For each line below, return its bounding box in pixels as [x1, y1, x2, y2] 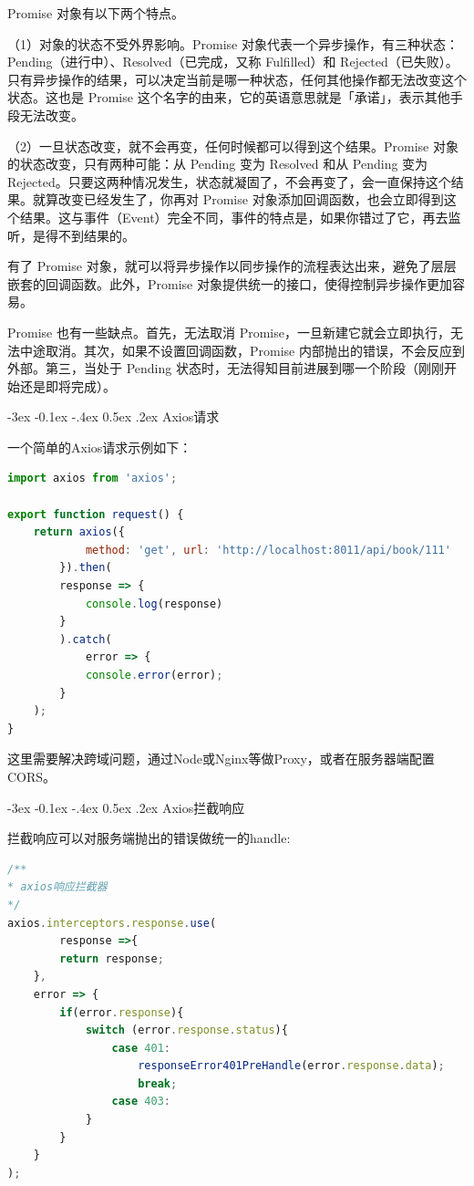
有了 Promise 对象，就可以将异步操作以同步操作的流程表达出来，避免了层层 [7, 256, 457, 276]
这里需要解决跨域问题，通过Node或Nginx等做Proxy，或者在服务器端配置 [7, 749, 435, 768]
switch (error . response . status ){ [85, 1024, 288, 1037]
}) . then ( [59, 561, 112, 575]
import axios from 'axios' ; [7, 472, 178, 485]
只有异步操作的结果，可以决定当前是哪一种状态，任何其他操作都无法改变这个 [7, 69, 467, 88]
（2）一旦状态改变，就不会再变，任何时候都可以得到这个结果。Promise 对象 [7, 136, 459, 155]
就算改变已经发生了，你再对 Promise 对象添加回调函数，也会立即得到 [32, 190, 444, 209]
